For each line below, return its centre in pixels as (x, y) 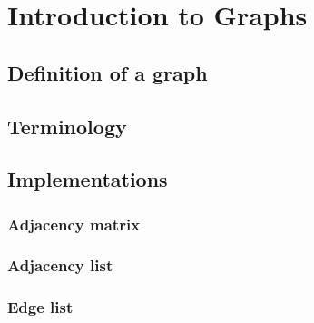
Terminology (67, 126)
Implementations (88, 179)
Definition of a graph (108, 72)
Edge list (40, 307)
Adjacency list (60, 265)
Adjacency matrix (74, 224)
